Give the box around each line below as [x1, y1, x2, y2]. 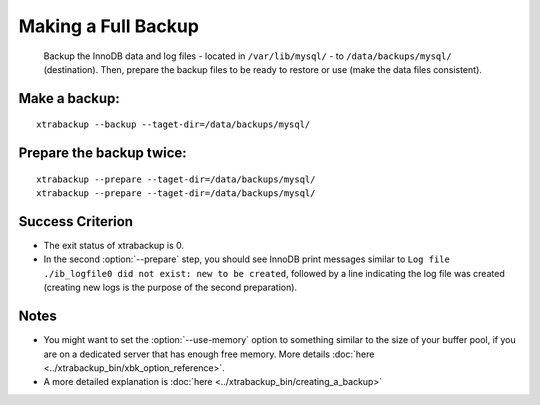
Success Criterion [18, 213, 134, 230]
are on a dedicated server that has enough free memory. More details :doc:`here [43, 348, 375, 360]
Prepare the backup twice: [18, 145, 187, 162]
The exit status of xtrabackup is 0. [43, 240, 185, 252]
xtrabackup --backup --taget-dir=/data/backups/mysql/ [36, 119, 311, 130]
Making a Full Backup [18, 15, 200, 37]
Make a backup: [18, 90, 120, 107]
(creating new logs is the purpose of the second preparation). [43, 281, 298, 294]
